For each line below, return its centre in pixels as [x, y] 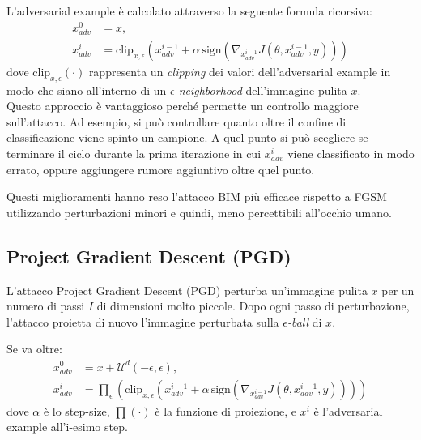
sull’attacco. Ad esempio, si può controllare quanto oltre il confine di [176, 121]
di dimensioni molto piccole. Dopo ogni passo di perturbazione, [253, 306]
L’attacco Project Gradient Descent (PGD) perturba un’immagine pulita [187, 290]
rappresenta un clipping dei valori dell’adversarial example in [240, 71]
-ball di [304, 321]
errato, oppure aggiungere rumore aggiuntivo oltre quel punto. [161, 169]
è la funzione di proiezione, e [225, 410]
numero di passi [46, 306]
